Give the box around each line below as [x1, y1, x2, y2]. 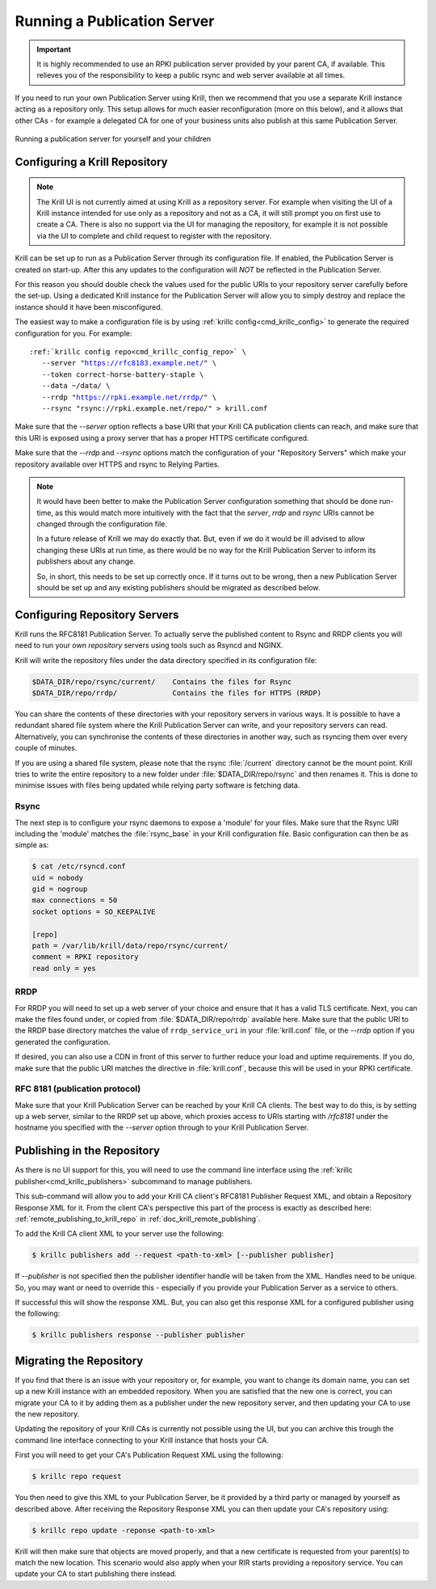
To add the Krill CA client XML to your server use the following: [15, 1229, 224, 1239]
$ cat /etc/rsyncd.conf [31, 862, 127, 871]
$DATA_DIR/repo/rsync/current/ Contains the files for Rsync [31, 677, 292, 687]
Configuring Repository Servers [15, 607, 179, 622]
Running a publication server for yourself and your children [15, 133, 212, 143]
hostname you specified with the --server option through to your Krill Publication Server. [15, 1122, 309, 1132]
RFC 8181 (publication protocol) [15, 1084, 141, 1095]
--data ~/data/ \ [41, 381, 111, 391]
